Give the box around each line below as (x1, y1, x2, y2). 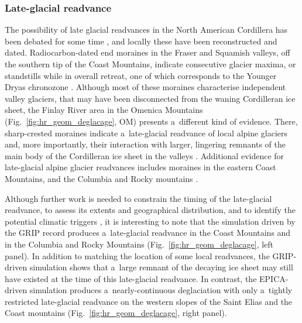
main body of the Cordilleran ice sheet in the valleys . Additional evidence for (5, 149, 284, 161)
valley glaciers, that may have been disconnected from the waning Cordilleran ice (5, 92, 296, 104)
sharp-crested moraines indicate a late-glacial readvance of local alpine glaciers (5, 126, 288, 139)
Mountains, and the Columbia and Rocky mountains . (5, 172, 198, 184)
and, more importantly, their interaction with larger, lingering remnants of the (5, 138, 286, 150)
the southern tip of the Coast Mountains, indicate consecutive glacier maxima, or (5, 58, 296, 70)
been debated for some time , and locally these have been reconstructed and (5, 35, 277, 47)
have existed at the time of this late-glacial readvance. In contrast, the (5, 272, 257, 284)
